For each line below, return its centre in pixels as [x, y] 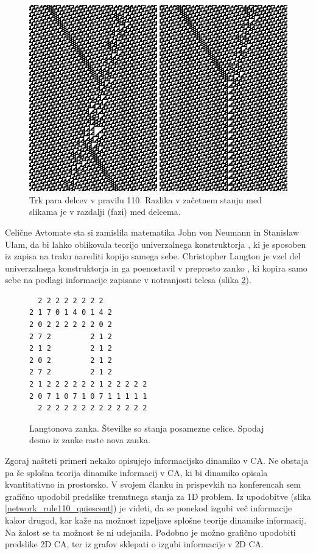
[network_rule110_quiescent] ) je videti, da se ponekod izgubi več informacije [149, 508]
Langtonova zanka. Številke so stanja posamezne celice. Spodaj [147, 428]
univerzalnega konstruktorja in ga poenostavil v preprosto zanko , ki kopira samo [156, 268]
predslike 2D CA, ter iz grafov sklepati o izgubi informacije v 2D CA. [134, 544]
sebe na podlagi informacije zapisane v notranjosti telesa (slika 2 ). [128, 280]
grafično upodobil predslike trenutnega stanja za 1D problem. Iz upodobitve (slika [158, 496]
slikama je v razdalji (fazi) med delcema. [105, 212]
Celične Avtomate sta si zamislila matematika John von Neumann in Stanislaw [152, 232]
